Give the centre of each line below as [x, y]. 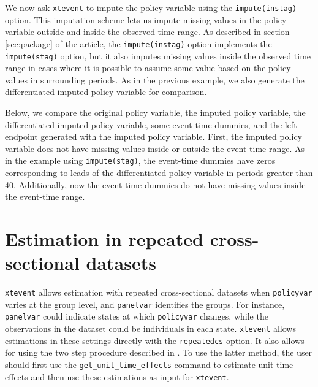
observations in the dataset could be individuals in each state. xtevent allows [150, 328]
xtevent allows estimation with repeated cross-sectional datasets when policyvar [159, 292]
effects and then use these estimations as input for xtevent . [117, 376]
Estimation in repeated [104, 238]
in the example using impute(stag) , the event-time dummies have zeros [140, 160]
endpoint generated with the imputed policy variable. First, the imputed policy [154, 136]
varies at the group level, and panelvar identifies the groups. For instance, [145, 304]
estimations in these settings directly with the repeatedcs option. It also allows [155, 340]
